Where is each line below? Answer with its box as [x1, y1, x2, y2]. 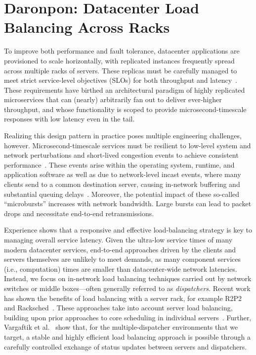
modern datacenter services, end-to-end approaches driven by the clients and [4, 244, 236, 254]
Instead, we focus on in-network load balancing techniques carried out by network [4, 273, 252, 284]
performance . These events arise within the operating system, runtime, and [4, 159, 235, 170]
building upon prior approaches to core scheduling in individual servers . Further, [4, 312, 252, 322]
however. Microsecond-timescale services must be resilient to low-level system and [4, 140, 251, 150]
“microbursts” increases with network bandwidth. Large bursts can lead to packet [4, 198, 252, 209]
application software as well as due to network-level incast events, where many [4, 169, 241, 179]
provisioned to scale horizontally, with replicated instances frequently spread [4, 55, 235, 65]
